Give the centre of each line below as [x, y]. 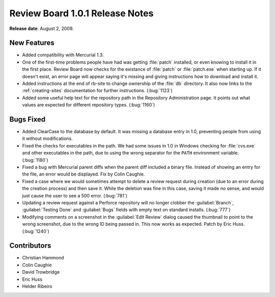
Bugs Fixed [28, 119]
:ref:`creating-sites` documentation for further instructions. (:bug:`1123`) [97, 91]
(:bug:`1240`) [36, 231]
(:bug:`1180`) [35, 160]
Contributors [30, 246]
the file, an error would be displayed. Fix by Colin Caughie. [84, 174]
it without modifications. [48, 139]
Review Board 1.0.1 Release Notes [81, 13]
